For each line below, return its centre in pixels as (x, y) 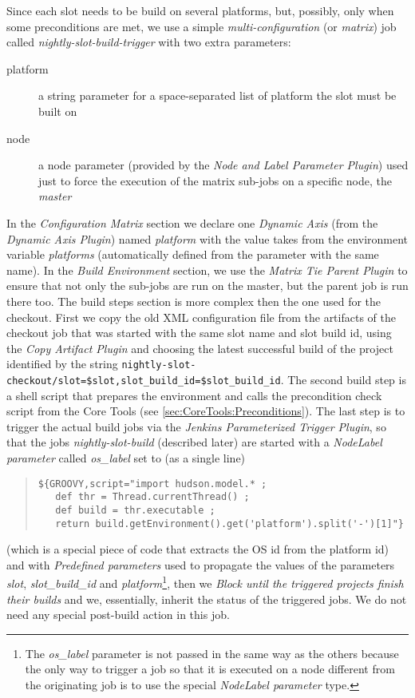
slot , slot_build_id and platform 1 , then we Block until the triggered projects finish (205, 582)
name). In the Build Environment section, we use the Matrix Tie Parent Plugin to (207, 270)
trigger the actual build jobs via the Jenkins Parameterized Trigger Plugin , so (196, 426)
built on (58, 111)
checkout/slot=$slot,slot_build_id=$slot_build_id (144, 381)
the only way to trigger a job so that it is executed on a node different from (210, 669)
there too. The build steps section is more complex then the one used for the (194, 301)
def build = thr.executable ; (135, 510)
